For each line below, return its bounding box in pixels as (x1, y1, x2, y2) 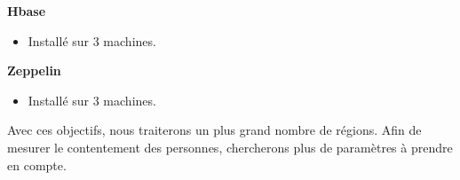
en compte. (7, 155, 67, 174)
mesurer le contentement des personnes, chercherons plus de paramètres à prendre (7, 137, 453, 156)
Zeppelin (7, 61, 61, 80)
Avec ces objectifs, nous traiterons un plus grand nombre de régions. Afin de (7, 121, 422, 139)
